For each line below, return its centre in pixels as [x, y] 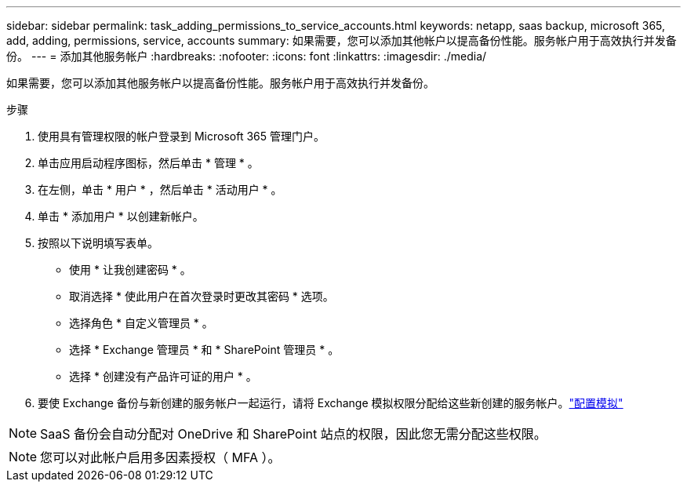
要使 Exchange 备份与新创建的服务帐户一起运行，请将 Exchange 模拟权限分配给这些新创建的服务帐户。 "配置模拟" [331, 403]
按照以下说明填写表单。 [98, 243]
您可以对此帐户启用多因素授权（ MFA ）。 [160, 457]
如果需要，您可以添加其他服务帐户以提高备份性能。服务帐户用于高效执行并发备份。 [220, 83]
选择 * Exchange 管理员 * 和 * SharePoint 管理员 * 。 [204, 350]
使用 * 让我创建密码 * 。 [130, 269]
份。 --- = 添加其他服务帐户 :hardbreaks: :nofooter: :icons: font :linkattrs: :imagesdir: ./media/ [247, 56]
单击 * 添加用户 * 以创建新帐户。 [121, 216]
